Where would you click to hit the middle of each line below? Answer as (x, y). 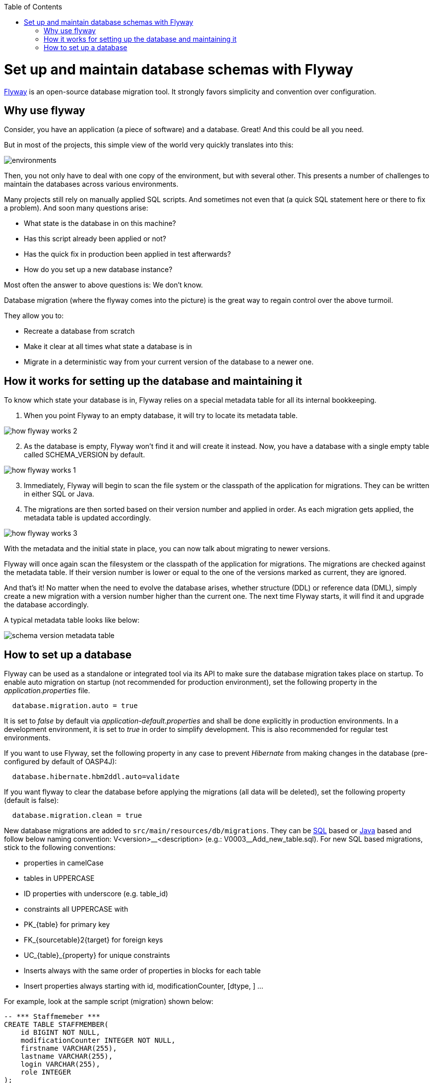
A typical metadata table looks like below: (72, 620)
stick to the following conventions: (60, 848)
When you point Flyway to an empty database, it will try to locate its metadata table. (161, 416)
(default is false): (31, 800)
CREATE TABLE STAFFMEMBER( (56, 1025)
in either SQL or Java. (59, 494)
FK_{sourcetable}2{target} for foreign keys (93, 940)
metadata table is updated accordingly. (88, 518)
